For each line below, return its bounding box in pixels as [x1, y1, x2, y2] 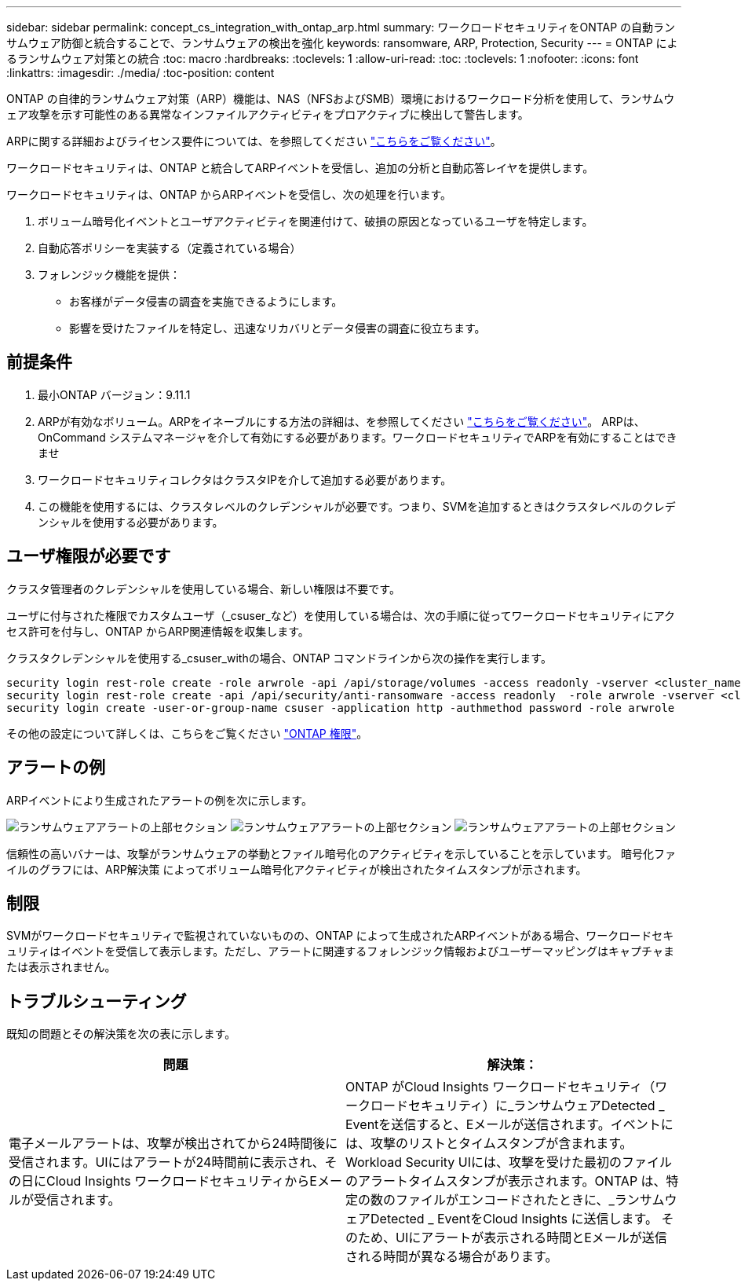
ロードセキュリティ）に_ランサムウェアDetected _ [370, 1098, 665, 1114]
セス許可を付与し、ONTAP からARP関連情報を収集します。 [6, 624, 309, 638]
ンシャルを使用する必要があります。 [38, 515, 224, 529]
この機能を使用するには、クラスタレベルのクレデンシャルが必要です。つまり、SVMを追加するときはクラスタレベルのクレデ [38, 499, 676, 513]
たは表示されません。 [6, 960, 116, 974]
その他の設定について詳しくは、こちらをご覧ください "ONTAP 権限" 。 [6, 726, 368, 740]
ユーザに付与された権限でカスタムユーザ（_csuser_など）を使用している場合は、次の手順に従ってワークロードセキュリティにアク [6, 608, 676, 622]
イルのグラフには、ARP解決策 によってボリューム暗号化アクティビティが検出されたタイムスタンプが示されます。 [6, 862, 587, 876]
